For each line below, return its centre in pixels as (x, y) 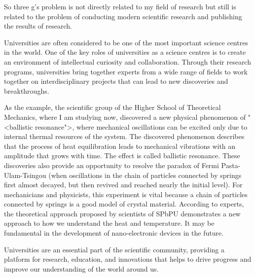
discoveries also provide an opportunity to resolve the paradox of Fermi (111, 165)
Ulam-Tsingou (25, 175)
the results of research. (38, 26)
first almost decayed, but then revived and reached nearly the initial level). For (123, 185)
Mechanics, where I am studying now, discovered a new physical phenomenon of (125, 117)
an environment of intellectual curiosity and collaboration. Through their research (127, 61)
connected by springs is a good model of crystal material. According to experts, (124, 204)
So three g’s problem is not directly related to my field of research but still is (120, 6)
